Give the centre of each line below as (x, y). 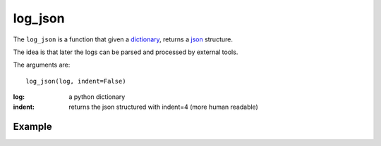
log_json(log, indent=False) (76, 81)
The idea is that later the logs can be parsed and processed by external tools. (126, 52)
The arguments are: (42, 65)
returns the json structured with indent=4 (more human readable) (164, 107)
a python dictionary (97, 97)
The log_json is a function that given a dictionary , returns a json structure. (123, 39)
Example (32, 127)
